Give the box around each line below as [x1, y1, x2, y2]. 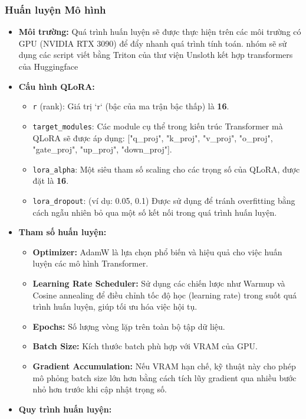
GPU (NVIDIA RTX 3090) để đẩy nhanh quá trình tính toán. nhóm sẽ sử [18, 37, 287, 49]
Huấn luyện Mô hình [5, 2, 106, 17]
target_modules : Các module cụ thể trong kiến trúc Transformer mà [32, 119, 283, 132]
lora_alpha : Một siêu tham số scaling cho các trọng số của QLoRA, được [32, 163, 300, 175]
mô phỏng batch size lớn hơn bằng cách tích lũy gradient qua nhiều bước [32, 371, 297, 384]
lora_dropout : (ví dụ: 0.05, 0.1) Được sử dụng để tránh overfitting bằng [32, 194, 295, 206]
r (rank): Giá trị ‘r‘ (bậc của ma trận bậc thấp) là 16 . [32, 100, 229, 112]
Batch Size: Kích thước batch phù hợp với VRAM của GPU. [32, 340, 258, 352]
